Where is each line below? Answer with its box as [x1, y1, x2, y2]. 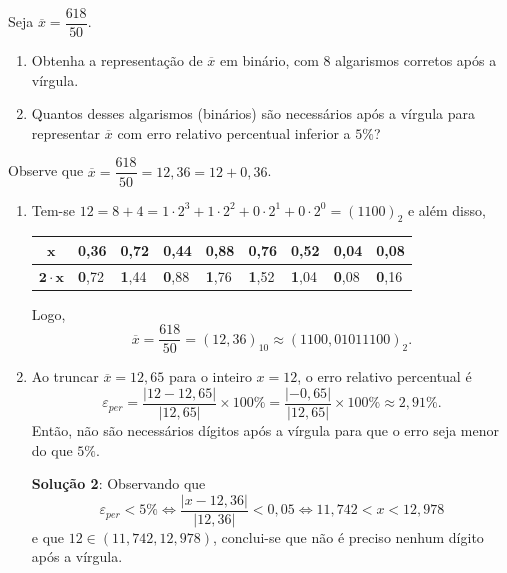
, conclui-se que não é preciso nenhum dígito [213, 526, 484, 547]
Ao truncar [31, 366, 99, 387]
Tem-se [31, 199, 76, 220]
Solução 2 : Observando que [31, 473, 206, 494]
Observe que [8, 160, 84, 181]
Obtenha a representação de [31, 50, 203, 71]
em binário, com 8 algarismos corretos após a [220, 50, 497, 71]
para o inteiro [169, 366, 252, 387]
